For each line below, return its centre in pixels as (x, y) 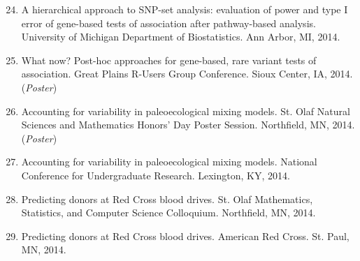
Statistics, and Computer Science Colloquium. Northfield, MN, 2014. (168, 212)
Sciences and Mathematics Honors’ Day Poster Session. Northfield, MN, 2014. (188, 125)
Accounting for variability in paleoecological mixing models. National (169, 162)
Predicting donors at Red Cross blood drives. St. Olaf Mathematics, (167, 199)
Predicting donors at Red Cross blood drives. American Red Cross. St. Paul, (185, 236)
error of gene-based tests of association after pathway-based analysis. (168, 23)
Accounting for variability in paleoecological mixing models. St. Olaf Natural (186, 111)
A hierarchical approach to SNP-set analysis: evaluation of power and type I (185, 9)
